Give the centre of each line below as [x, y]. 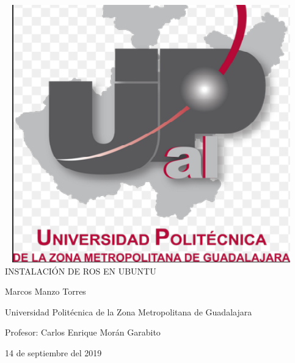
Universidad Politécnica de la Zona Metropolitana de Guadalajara [129, 311]
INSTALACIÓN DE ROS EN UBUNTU [81, 271]
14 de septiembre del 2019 [53, 352]
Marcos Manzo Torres [46, 291]
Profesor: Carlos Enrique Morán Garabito [83, 332]
